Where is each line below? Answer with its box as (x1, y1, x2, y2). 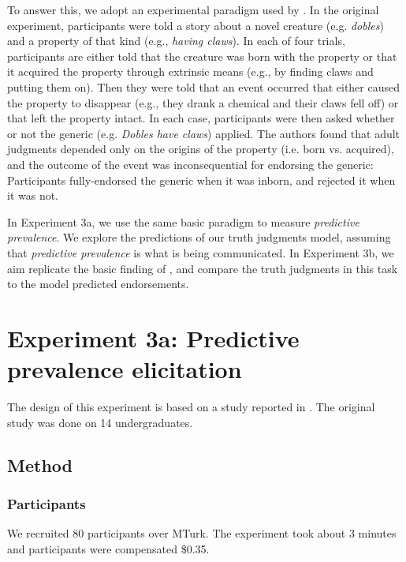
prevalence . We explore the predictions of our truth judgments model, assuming (7, 229, 391, 245)
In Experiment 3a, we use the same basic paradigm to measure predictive (7, 213, 359, 230)
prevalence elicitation (7, 353, 242, 385)
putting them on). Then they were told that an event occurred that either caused (7, 78, 400, 95)
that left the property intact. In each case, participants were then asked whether (7, 110, 395, 126)
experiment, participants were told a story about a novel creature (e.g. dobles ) (7, 17, 384, 33)
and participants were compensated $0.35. (7, 540, 210, 556)
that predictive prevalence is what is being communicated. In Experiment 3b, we (7, 244, 394, 260)
